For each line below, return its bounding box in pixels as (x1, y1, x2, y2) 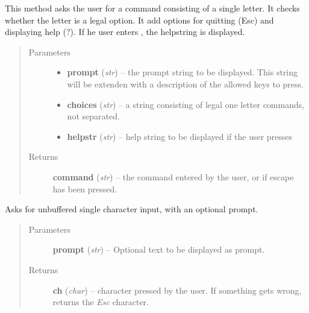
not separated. (67, 110, 120, 122)
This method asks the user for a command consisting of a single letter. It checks (5, 2, 300, 14)
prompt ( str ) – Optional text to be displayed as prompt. (52, 243, 265, 256)
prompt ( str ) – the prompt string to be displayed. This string (67, 66, 298, 78)
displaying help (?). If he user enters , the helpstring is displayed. (5, 25, 245, 38)
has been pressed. (52, 182, 117, 195)
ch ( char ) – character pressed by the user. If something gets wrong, (52, 283, 302, 296)
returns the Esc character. (52, 296, 149, 308)
